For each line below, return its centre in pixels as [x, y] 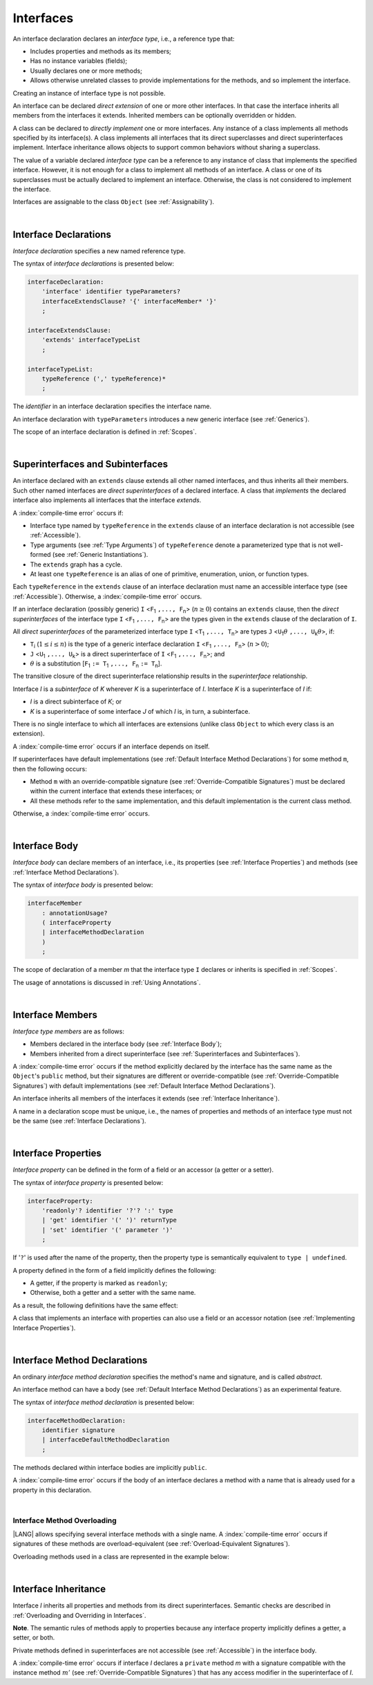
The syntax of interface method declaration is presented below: [104, 1402]
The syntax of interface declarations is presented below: [94, 264]
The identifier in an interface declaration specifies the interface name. [112, 406]
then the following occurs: [50, 768]
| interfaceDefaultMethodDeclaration [106, 1440]
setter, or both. [34, 1638]
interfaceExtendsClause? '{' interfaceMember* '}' [129, 301]
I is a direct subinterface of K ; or [76, 701]
